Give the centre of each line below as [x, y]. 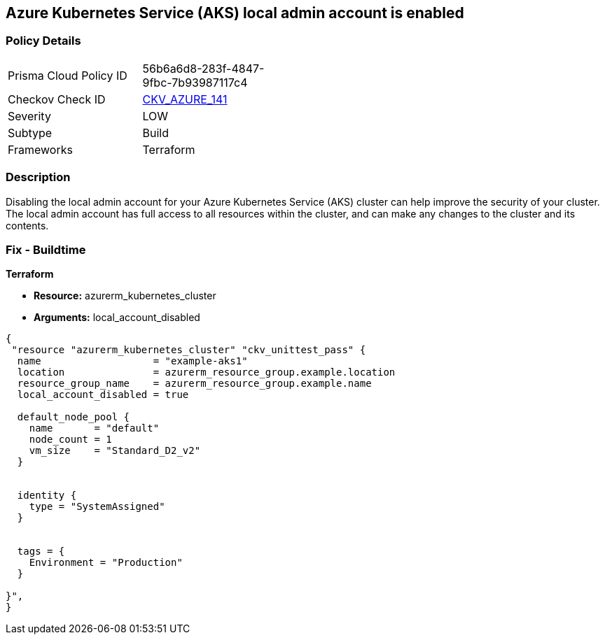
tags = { [41, 552]
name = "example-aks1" [132, 361]
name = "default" [94, 428]
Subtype [30, 133]
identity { [47, 496]
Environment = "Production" [106, 563]
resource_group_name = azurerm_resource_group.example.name [194, 384]
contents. [27, 225]
